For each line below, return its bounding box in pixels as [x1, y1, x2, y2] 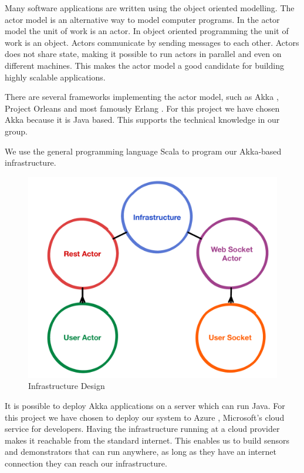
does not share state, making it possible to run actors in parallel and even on [5, 48, 282, 60]
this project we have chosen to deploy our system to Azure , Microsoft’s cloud [5, 411, 285, 423]
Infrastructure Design [28, 380, 105, 392]
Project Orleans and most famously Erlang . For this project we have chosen [5, 102, 280, 114]
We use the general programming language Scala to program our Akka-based [5, 145, 282, 157]
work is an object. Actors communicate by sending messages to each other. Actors [5, 36, 299, 48]
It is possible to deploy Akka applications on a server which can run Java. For [5, 399, 285, 411]
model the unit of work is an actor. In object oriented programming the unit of [5, 25, 289, 37]
